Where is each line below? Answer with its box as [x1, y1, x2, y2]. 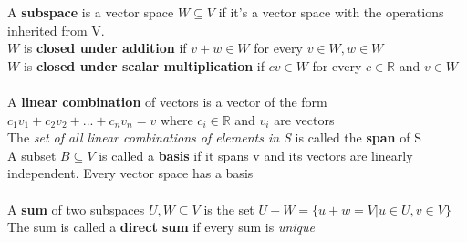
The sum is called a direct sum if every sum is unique [7, 217, 315, 237]
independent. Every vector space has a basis [7, 163, 254, 183]
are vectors [274, 110, 335, 129]
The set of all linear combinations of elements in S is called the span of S [7, 128, 421, 147]
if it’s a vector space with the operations [218, 3, 444, 21]
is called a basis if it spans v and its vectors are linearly [99, 145, 413, 164]
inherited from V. [7, 20, 105, 39]
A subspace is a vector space [7, 3, 174, 21]
